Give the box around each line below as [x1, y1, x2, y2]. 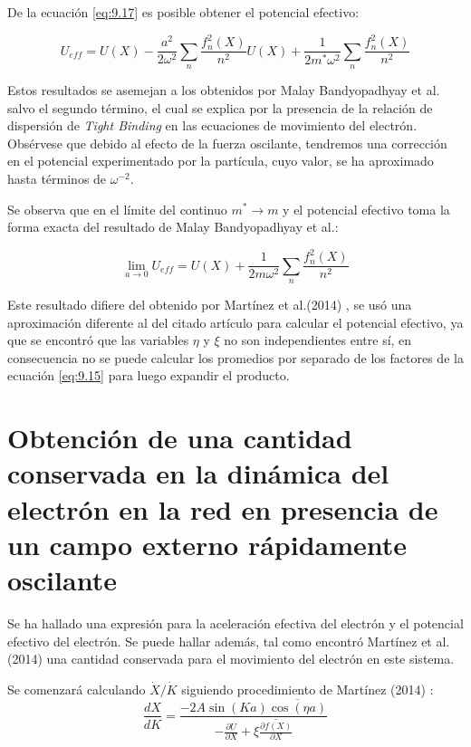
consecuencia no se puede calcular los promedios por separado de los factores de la [7, 348, 464, 367]
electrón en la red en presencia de [7, 490, 438, 527]
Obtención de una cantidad [7, 419, 352, 456]
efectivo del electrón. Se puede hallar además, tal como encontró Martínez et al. [7, 631, 450, 650]
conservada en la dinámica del [7, 455, 389, 492]
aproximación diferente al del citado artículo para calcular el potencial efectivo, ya [7, 312, 464, 331]
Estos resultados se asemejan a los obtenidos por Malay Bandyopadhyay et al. [7, 80, 440, 99]
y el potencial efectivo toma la [283, 199, 450, 218]
